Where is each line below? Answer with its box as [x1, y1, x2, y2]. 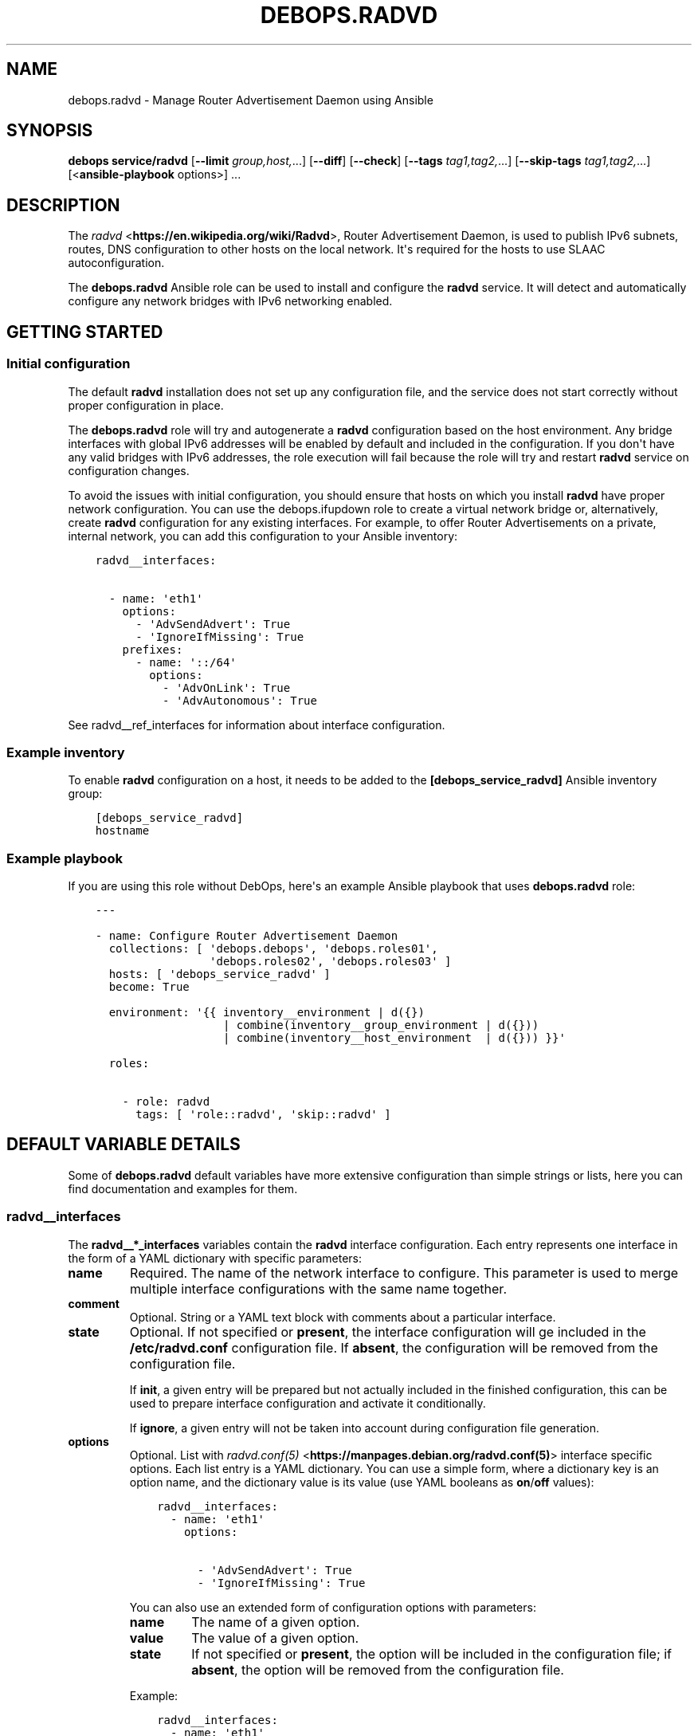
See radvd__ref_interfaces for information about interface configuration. [68, 717, 445, 732]
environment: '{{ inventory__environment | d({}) [108, 1006, 425, 1019]
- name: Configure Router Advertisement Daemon [95, 929, 398, 942]
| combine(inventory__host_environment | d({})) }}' [222, 1031, 566, 1044]
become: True [108, 980, 190, 993]
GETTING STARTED [6, 321, 163, 342]
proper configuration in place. [68, 398, 224, 412]
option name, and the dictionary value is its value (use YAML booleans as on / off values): [129, 1475, 594, 1489]
